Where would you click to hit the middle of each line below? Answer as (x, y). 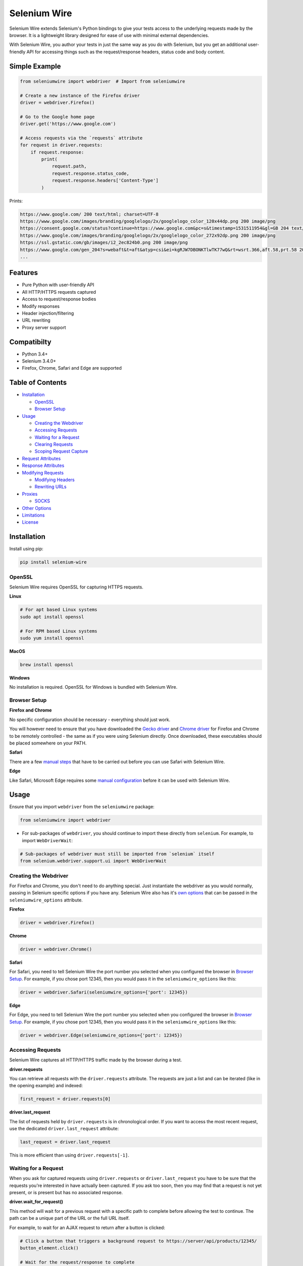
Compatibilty (30, 342)
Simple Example (35, 66)
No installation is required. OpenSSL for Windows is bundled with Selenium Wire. (93, 687)
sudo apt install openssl (52, 617)
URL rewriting (36, 320)
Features (23, 273)
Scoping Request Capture (61, 451)
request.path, (69, 166)
